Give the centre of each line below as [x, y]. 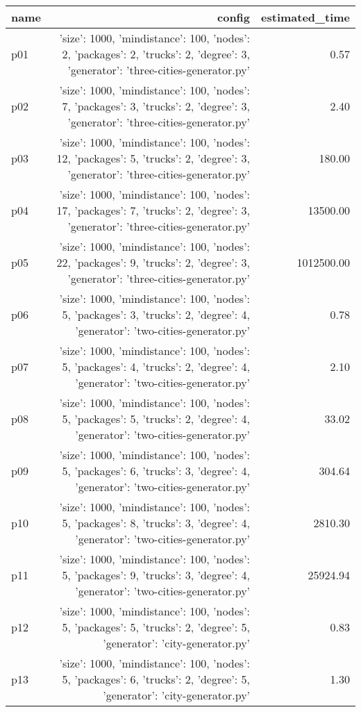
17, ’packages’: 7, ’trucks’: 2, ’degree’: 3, [153, 210]
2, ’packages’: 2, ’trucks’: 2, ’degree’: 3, [156, 54]
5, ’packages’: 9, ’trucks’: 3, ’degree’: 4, [156, 575]
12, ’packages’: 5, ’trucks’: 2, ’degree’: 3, [153, 158]
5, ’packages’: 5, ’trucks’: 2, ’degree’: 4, [156, 419]
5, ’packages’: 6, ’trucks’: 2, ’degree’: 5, [156, 679]
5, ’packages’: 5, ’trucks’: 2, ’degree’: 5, [156, 627]
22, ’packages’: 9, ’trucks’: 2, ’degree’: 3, [153, 262]
